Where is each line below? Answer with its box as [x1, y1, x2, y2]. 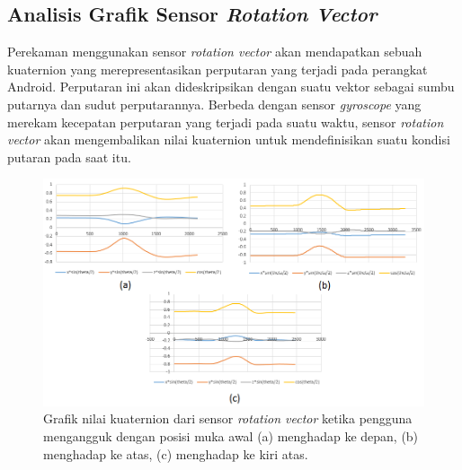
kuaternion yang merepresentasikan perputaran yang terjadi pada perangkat [7, 59, 428, 78]
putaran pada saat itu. [7, 147, 131, 166]
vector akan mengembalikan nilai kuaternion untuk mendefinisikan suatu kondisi [7, 130, 450, 149]
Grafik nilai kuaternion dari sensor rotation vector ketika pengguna [43, 409, 413, 428]
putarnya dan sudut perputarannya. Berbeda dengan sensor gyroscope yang [7, 94, 422, 113]
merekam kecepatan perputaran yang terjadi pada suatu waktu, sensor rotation [7, 112, 444, 131]
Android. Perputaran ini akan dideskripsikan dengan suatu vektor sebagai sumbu [7, 77, 455, 96]
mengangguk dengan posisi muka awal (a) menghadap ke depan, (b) [43, 426, 419, 445]
